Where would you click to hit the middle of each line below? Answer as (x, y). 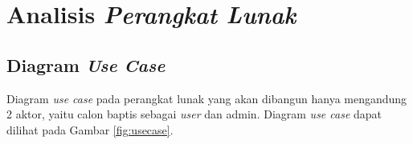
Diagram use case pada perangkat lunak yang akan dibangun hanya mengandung (207, 98)
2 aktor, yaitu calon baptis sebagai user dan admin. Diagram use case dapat (194, 114)
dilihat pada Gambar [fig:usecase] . (90, 129)
